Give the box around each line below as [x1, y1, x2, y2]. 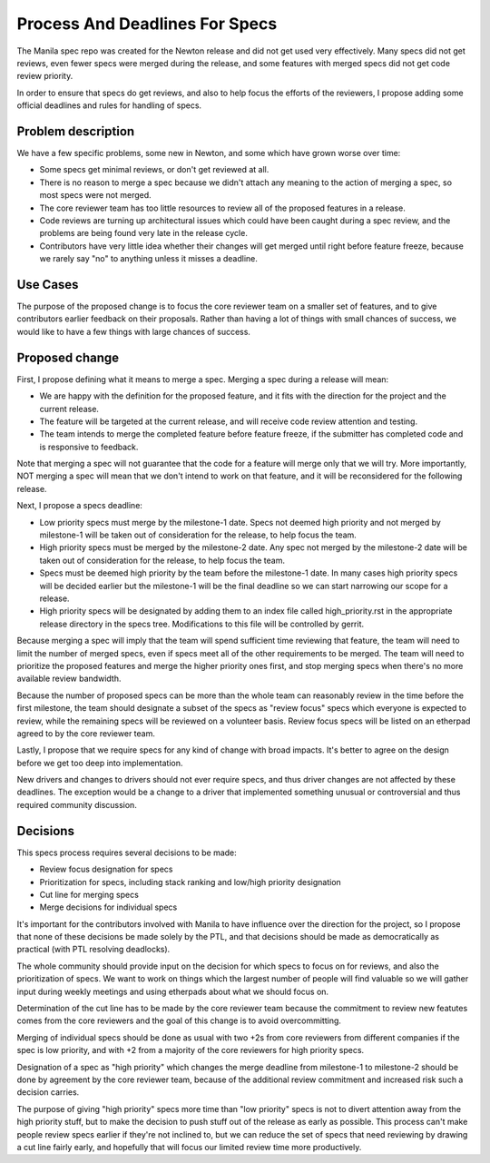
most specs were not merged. [39, 190, 152, 201]
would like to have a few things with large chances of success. [16, 326, 251, 337]
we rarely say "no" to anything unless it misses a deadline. [39, 253, 259, 264]
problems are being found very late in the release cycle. [39, 228, 249, 239]
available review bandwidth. [16, 673, 122, 685]
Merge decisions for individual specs [39, 902, 178, 912]
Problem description [16, 123, 135, 139]
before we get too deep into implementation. [16, 757, 183, 768]
